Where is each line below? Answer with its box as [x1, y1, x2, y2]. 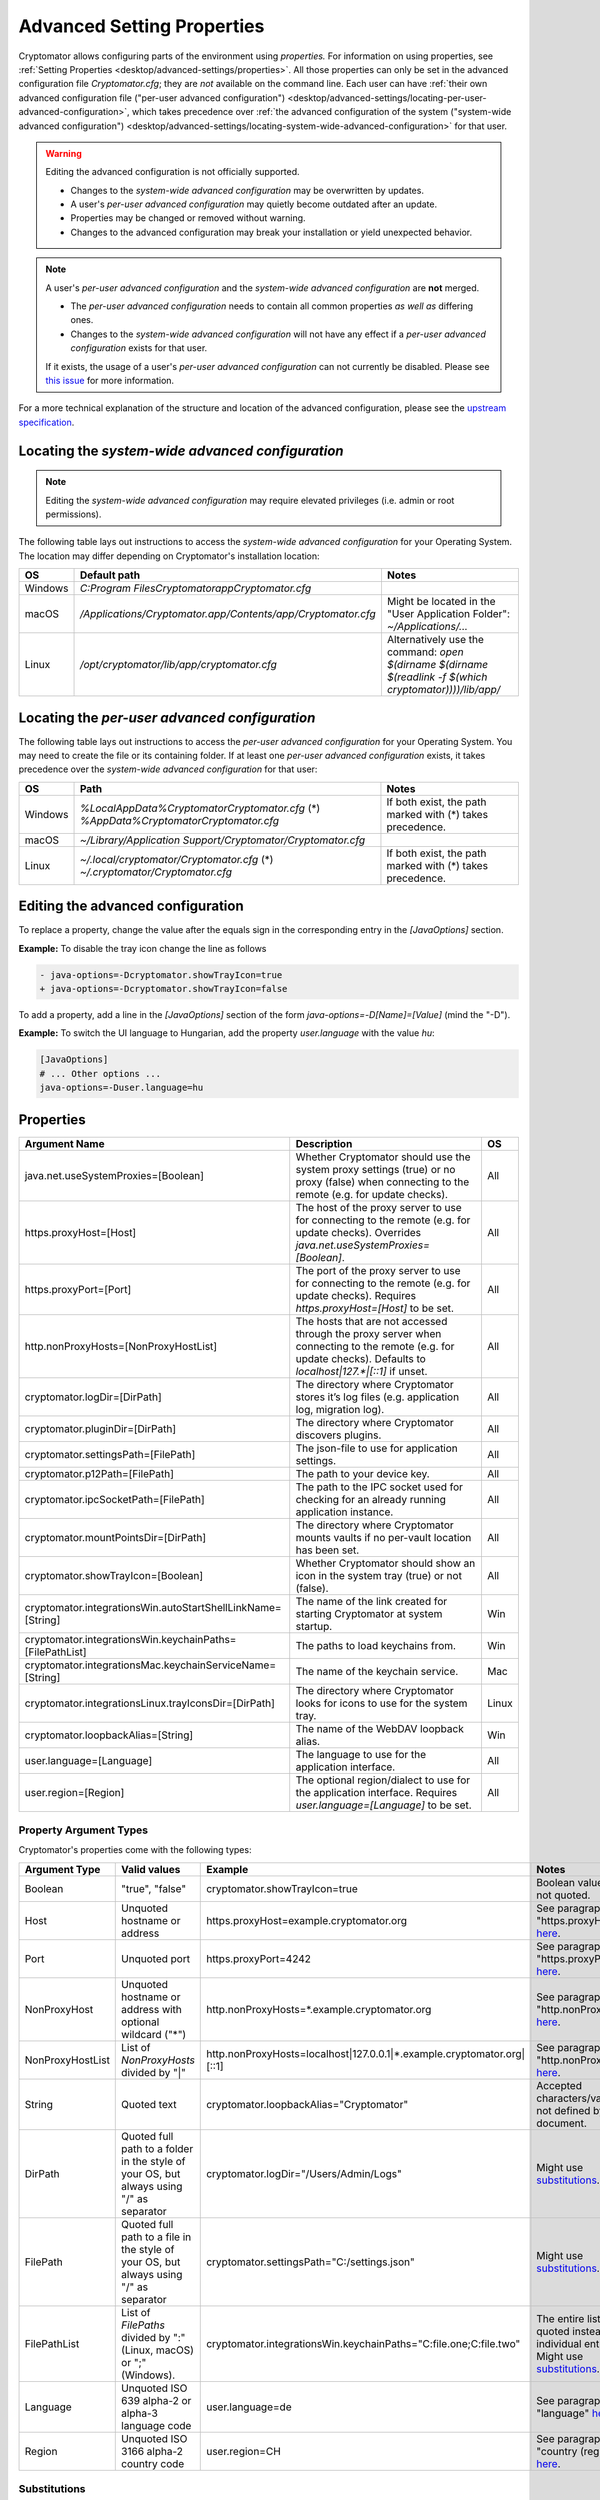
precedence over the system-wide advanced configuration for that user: [18, 763, 318, 775]
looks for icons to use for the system [295, 1696, 468, 1710]
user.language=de [206, 2400, 292, 2414]
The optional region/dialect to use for [295, 1773, 471, 1787]
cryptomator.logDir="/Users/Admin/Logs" [206, 2166, 402, 2180]
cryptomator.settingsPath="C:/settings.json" [206, 2255, 415, 2269]
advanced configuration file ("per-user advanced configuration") [18, 91, 286, 104]
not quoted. [536, 1888, 591, 1902]
